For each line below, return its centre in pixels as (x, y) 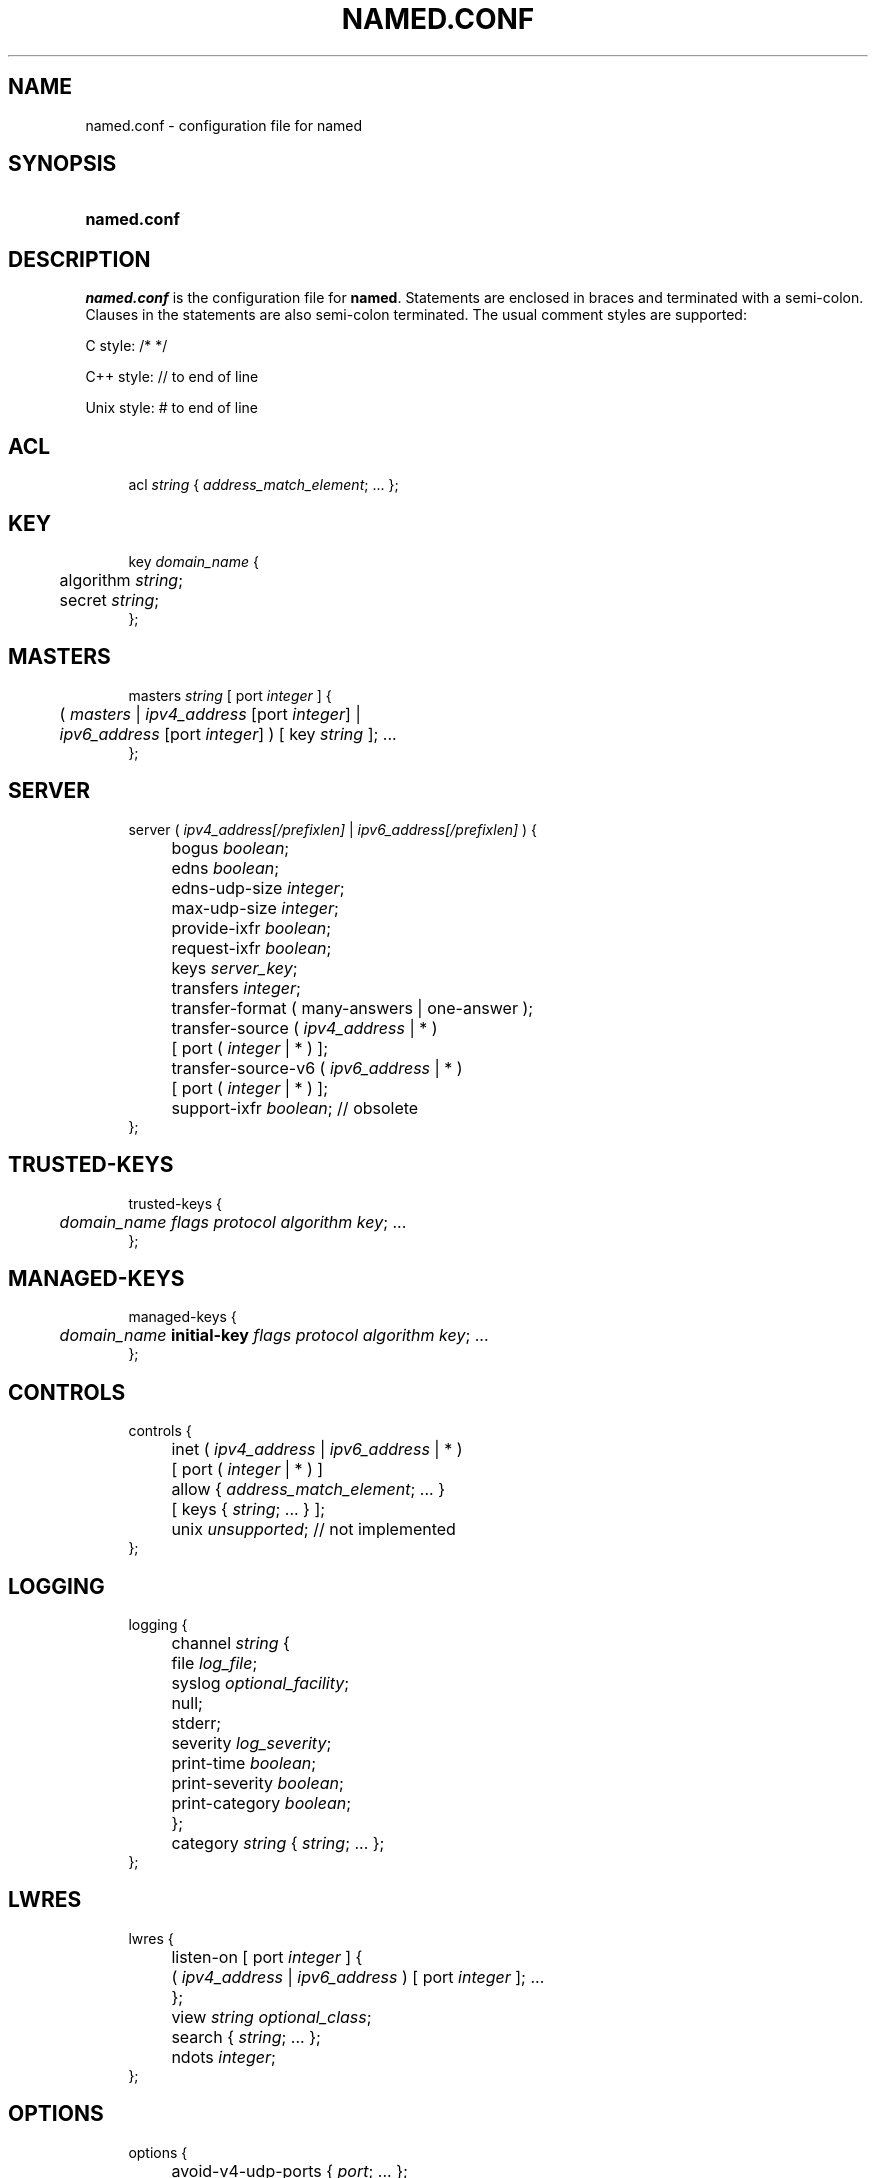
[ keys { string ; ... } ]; (248, 1509)
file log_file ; (214, 1663)
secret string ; (109, 599)
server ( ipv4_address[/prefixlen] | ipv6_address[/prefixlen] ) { (333, 829)
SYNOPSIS (62, 164)
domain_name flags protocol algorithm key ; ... (233, 1221)
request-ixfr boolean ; (251, 947)
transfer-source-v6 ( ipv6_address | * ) (317, 1067)
